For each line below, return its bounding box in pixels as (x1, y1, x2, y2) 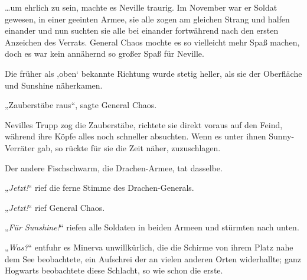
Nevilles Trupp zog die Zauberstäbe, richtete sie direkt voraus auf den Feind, (5, 118, 283, 131)
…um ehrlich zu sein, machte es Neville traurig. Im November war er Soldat (5, 1, 277, 13)
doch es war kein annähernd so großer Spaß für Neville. (5, 47, 204, 60)
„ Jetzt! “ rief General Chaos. (5, 201, 105, 213)
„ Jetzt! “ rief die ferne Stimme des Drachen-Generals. (5, 181, 194, 194)
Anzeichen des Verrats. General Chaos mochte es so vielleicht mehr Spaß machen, (5, 35, 300, 48)
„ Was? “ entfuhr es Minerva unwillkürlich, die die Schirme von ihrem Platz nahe (5, 240, 293, 253)
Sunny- (269, 130, 295, 142)
